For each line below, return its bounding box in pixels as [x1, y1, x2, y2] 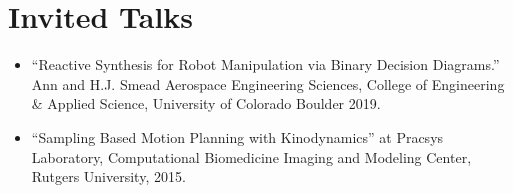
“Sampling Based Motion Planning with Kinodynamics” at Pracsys [31, 126, 444, 147]
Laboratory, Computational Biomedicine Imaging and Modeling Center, [31, 146, 472, 167]
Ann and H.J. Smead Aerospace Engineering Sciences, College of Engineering [31, 73, 505, 94]
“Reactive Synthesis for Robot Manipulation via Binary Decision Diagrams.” [31, 54, 500, 75]
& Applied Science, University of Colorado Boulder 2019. [31, 93, 381, 114]
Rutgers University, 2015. [31, 166, 186, 187]
